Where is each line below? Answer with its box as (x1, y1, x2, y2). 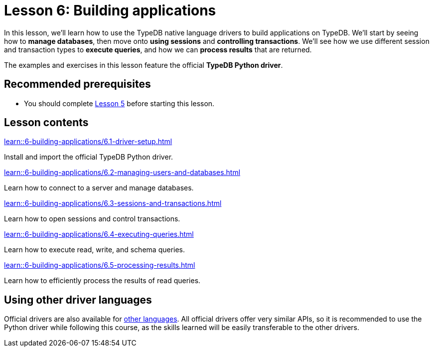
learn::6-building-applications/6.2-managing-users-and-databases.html (4, 168, 241, 177)
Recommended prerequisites (4, 78, 151, 91)
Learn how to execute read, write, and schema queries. (4, 245, 185, 254)
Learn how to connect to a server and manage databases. (4, 183, 194, 192)
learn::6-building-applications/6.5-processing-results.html (4, 261, 195, 270)
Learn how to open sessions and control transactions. (4, 214, 180, 223)
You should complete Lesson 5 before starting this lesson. (24, 99, 215, 108)
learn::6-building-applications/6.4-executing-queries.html (4, 230, 194, 239)
